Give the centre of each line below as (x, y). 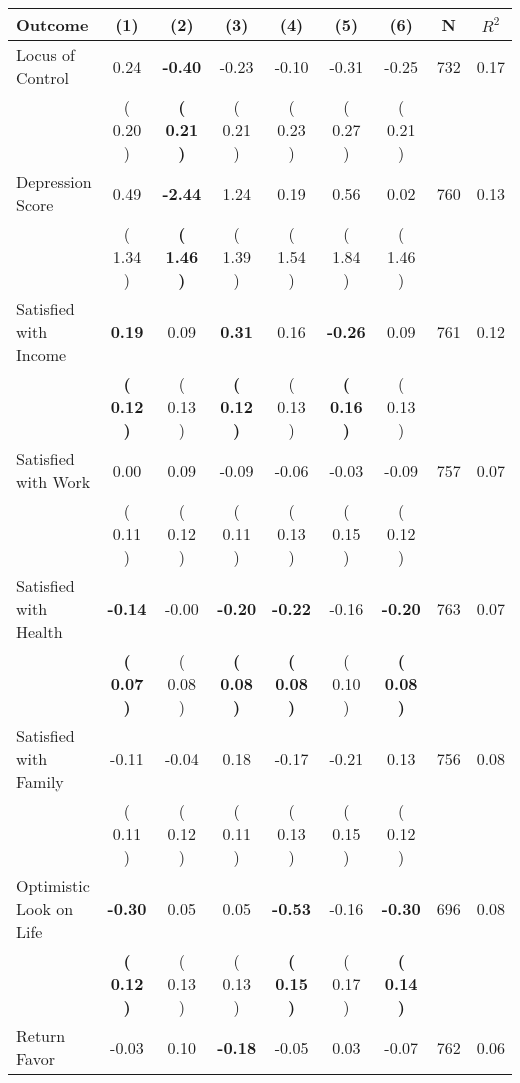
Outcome (52, 24)
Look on (45, 908)
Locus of (45, 54)
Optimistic (53, 885)
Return (41, 1035)
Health (39, 631)
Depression (54, 181)
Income (41, 354)
